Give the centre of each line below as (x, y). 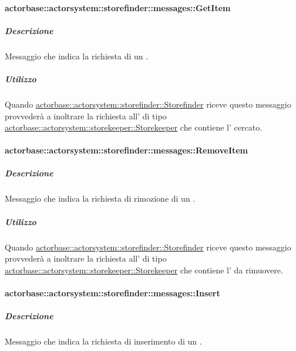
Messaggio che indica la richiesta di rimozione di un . (100, 198)
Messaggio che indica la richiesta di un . (77, 56)
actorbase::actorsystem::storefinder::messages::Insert (112, 292)
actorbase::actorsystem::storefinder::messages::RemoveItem (127, 150)
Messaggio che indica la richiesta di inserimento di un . (103, 341)
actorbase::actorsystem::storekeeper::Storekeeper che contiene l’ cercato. (134, 127)
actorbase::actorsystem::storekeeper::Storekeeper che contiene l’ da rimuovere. (144, 270)
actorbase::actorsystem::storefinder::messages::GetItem (118, 7)
